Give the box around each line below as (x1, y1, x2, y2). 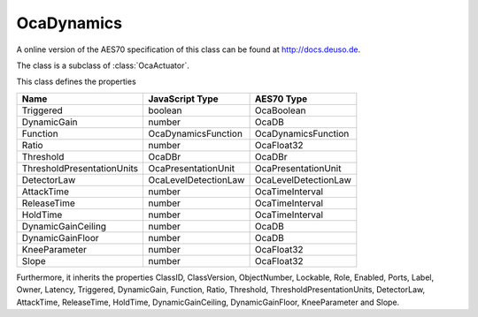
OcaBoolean (254, 104, 306, 117)
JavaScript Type (148, 93, 219, 105)
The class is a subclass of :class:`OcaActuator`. (16, 60, 189, 71)
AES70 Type (254, 93, 308, 105)
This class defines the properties (16, 76, 136, 87)
